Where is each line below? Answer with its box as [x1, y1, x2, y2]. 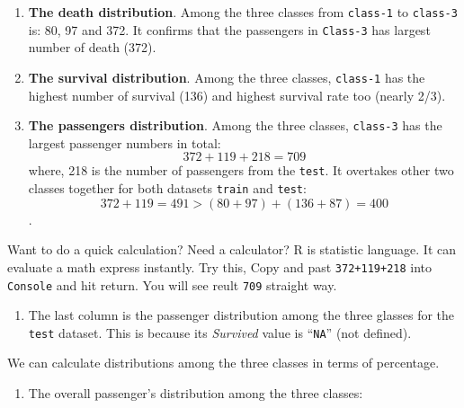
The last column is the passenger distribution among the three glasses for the [28, 306, 455, 324]
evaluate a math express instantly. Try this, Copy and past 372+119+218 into [7, 257, 433, 276]
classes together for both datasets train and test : [28, 179, 307, 198]
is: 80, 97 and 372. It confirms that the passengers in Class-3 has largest [28, 20, 431, 39]
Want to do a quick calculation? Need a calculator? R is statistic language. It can [7, 240, 456, 259]
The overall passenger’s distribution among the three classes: [28, 384, 363, 403]
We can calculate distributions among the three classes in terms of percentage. [7, 353, 440, 372]
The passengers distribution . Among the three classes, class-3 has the [28, 116, 442, 135]
